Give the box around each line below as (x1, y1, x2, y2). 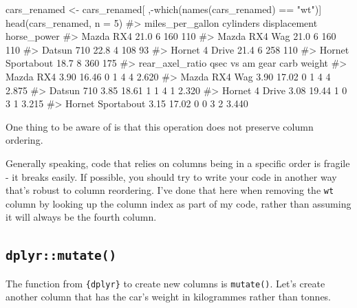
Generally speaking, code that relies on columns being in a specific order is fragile (6, 155, 350, 170)
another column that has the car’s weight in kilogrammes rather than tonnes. (6, 289, 332, 304)
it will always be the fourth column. (6, 210, 157, 224)
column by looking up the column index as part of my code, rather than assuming (6, 196, 351, 210)
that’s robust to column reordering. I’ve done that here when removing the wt (6, 183, 334, 197)
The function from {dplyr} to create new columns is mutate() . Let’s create (6, 276, 325, 290)
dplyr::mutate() (6, 248, 117, 263)
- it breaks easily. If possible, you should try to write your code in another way (6, 169, 337, 184)
